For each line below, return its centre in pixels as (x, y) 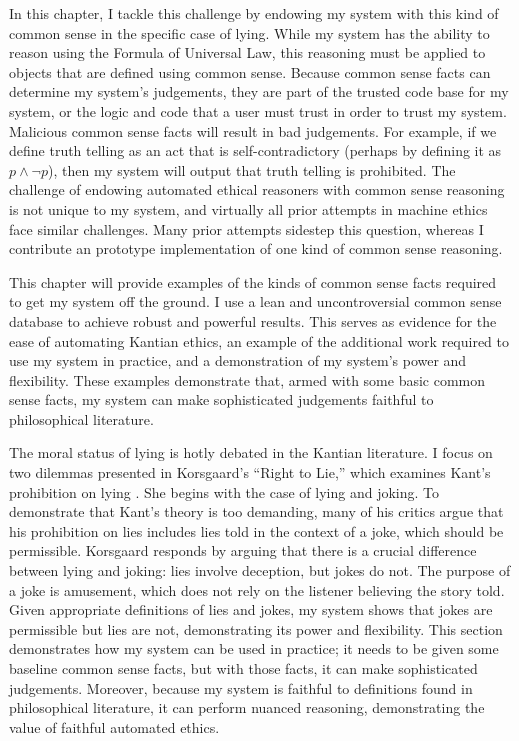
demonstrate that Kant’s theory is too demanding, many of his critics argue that (256, 511)
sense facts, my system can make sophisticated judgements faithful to (221, 399)
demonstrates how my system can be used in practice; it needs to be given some (254, 648)
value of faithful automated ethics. (114, 726)
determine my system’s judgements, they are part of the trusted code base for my (259, 91)
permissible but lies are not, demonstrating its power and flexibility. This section (256, 628)
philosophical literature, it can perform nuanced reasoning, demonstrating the (247, 707)
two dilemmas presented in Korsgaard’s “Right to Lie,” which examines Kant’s (250, 472)
